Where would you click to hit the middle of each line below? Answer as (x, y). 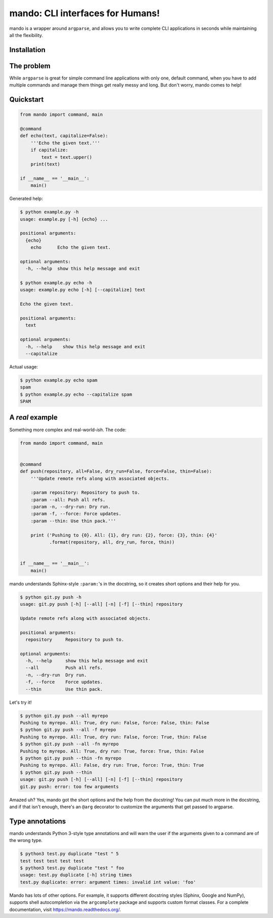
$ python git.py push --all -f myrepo (68, 730)
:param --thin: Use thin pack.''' (73, 521)
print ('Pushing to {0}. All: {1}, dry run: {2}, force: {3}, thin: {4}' (124, 535)
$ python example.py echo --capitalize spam (76, 394)
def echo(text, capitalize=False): (64, 136)
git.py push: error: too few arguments (69, 786)
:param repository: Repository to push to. (85, 493)
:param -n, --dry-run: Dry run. (71, 507)
